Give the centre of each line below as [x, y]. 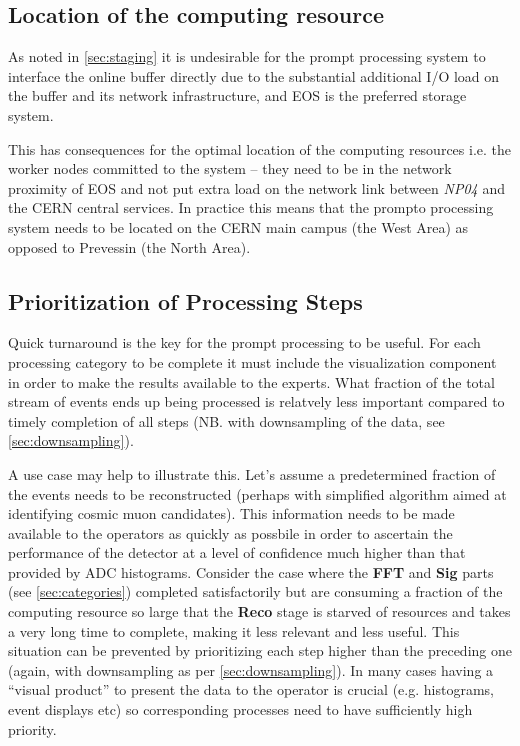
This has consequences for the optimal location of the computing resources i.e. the [259, 148]
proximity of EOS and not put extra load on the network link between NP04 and [256, 187]
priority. [32, 728]
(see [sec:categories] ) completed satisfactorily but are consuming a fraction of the [255, 591]
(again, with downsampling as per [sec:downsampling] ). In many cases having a [251, 669]
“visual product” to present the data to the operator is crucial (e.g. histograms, [251, 689]
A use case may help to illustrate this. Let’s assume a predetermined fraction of [252, 473]
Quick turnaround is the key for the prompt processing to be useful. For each [244, 342]
